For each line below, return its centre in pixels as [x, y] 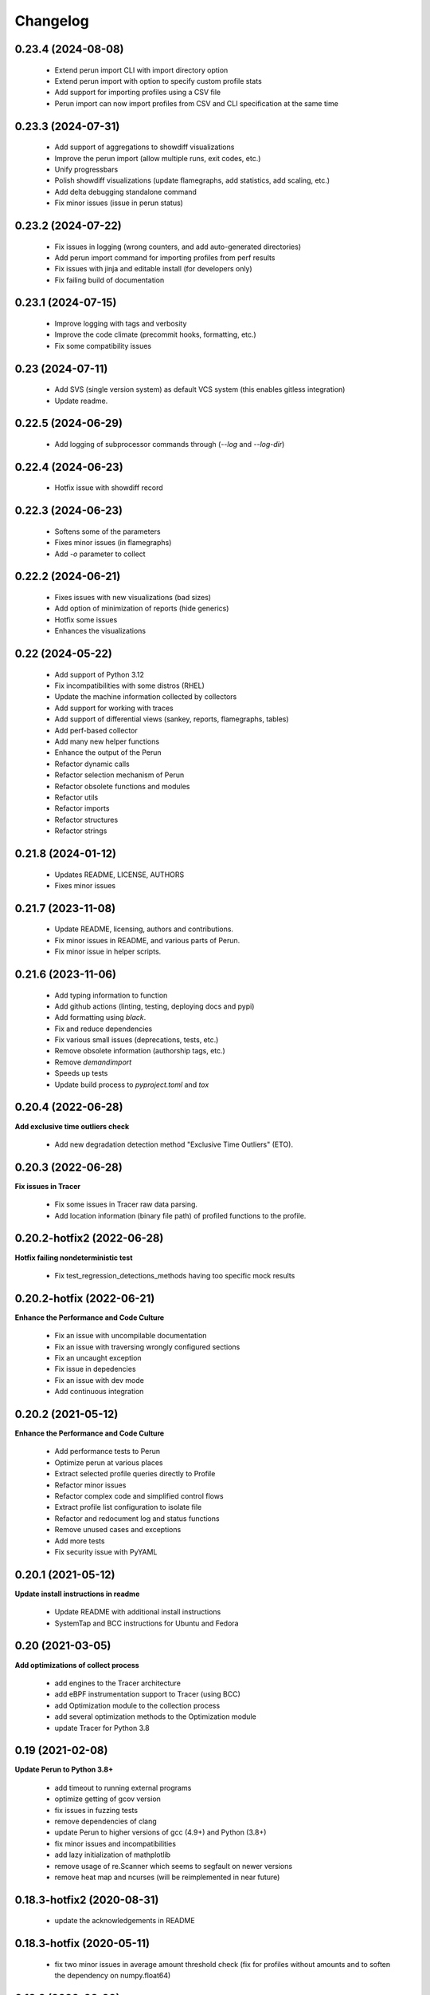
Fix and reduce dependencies [104, 1029]
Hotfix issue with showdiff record [109, 488]
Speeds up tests [81, 1073]
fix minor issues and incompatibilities [115, 1843]
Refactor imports [82, 808]
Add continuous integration [99, 1392]
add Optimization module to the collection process [137, 1705]
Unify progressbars [86, 169]
